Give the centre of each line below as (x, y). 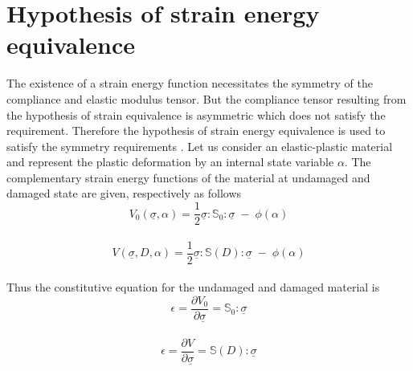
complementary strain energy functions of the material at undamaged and (188, 177)
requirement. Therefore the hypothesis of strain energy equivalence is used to (196, 130)
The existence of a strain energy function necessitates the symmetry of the (190, 83)
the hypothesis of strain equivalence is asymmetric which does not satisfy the (196, 114)
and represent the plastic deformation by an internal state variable (170, 162)
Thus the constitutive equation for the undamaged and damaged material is (193, 287)
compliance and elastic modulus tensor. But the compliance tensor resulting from (206, 98)
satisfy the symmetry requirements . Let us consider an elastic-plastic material (200, 146)
